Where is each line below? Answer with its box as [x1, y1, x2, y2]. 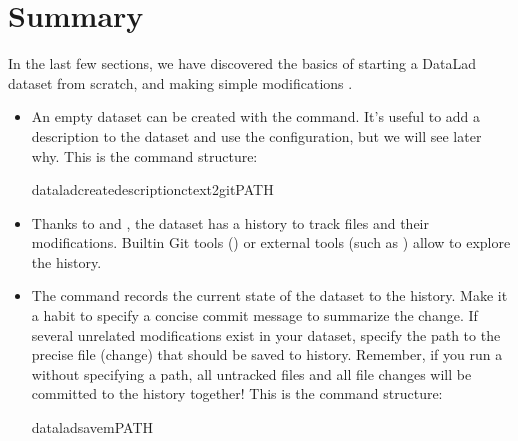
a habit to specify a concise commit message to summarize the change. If [31, 305, 478, 326]
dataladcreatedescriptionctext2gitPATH [31, 179, 274, 200]
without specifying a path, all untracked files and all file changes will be [31, 363, 472, 384]
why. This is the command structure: [31, 145, 258, 166]
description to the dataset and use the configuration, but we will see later [31, 125, 482, 146]
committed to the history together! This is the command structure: [31, 383, 443, 404]
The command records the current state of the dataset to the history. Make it [31, 285, 508, 306]
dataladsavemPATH [31, 417, 154, 438]
